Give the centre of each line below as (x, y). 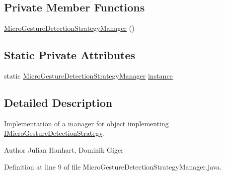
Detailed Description (58, 102)
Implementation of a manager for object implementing (86, 123)
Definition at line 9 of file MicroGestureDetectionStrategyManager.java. (113, 166)
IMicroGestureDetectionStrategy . (54, 133)
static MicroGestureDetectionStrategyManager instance (88, 76)
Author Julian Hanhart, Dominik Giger (64, 149)
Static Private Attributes (70, 55)
